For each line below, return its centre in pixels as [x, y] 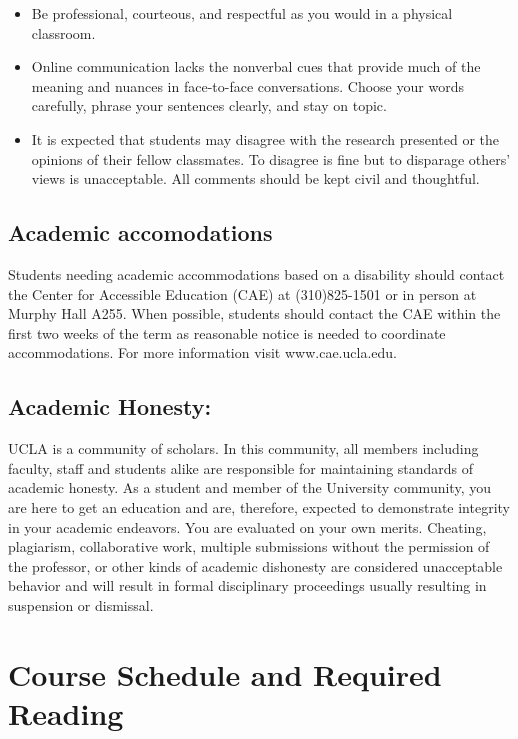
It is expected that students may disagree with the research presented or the [265, 138]
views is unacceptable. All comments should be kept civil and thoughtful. [255, 178]
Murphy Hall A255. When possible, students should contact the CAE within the [254, 313]
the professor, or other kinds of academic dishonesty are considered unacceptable [255, 565]
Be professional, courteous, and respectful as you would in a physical [242, 13]
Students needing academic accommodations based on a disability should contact [256, 273]
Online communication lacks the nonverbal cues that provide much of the [256, 66]
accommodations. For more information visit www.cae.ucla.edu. [202, 352]
